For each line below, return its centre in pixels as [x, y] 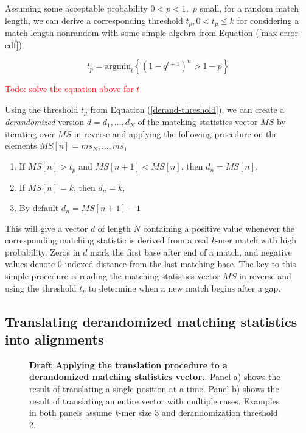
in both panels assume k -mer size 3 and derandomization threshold [154, 413]
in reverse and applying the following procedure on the [176, 133]
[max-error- [280, 33]
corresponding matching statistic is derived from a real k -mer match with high [151, 240]
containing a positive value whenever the [219, 228]
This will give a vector [47, 228]
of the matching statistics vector [198, 122]
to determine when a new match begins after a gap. [185, 288]
